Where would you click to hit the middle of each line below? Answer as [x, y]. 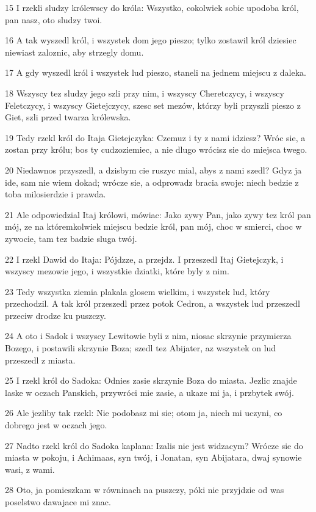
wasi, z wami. [30, 469]
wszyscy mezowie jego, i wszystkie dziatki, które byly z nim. [117, 271]
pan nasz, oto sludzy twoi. [54, 19]
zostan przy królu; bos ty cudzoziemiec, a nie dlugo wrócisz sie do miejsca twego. [156, 149]
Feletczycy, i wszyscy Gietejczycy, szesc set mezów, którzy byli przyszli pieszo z [153, 105]
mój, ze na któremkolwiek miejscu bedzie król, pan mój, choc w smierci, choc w [153, 226]
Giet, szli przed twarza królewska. [68, 117]
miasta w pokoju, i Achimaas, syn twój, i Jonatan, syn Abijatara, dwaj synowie [153, 457]
